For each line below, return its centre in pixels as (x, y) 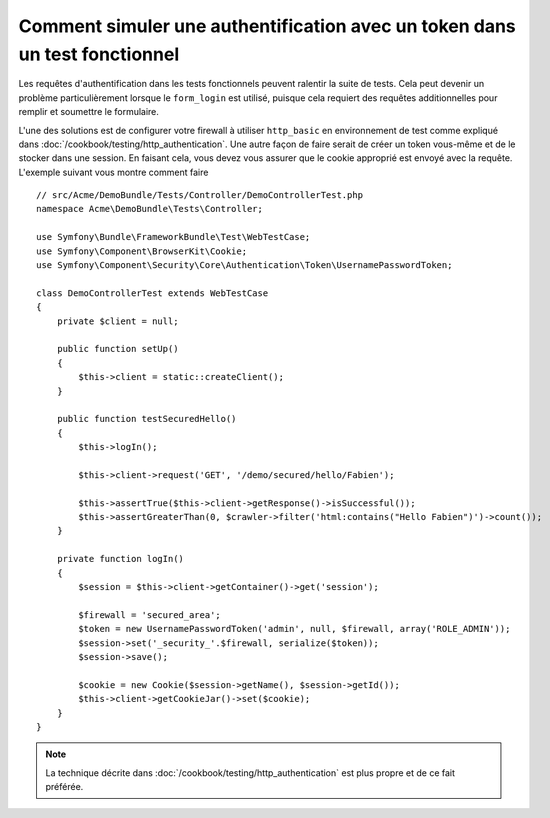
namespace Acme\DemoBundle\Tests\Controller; (150, 209)
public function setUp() (117, 349)
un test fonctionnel (99, 54)
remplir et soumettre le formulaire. (89, 112)
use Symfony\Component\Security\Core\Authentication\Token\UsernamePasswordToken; (244, 265)
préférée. (64, 787)
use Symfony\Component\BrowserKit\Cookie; (142, 251)
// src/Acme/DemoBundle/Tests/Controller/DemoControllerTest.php (200, 195)
